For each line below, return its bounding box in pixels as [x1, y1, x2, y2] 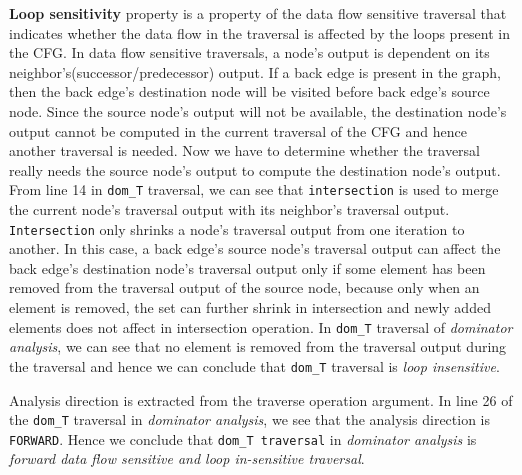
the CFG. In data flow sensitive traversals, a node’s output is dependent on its [9, 42, 490, 63]
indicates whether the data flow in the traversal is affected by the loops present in [9, 22, 511, 43]
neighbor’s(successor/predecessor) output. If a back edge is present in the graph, [9, 61, 501, 82]
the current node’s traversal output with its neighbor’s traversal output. [9, 199, 450, 219]
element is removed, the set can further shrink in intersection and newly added [9, 297, 491, 318]
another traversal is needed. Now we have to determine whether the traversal [9, 140, 481, 161]
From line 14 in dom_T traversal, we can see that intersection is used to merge [9, 179, 499, 200]
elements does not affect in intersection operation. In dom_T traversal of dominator [9, 316, 513, 337]
